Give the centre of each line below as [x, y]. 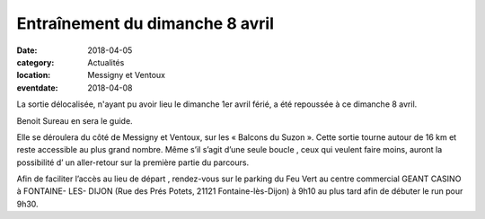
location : [34, 75]
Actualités [106, 62]
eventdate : [37, 88]
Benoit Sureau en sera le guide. [75, 120]
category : [35, 62]
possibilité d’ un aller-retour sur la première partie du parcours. [133, 162]
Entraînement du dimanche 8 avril [145, 23]
